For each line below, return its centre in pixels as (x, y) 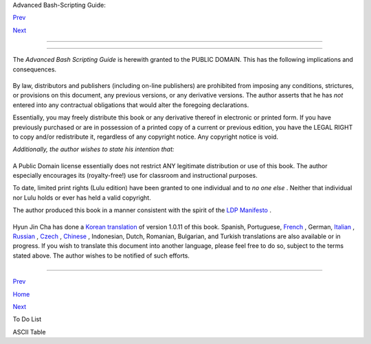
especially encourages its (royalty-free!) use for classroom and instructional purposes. (135, 176)
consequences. (35, 69)
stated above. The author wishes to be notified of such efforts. (101, 255)
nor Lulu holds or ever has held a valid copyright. (82, 197)
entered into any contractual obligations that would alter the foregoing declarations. (131, 105)
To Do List (27, 319)
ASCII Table (29, 332)
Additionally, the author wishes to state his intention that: (93, 149)
